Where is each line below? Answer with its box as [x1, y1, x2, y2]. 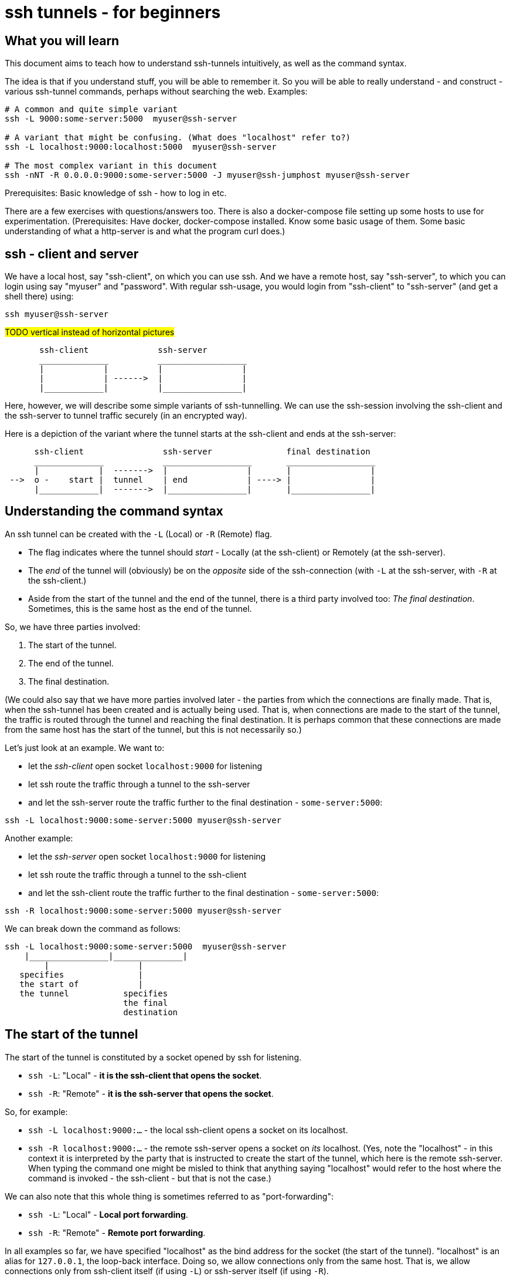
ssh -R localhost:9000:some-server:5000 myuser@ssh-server [5, 905, 282, 915]
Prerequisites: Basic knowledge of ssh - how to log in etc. [5, 188, 227, 198]
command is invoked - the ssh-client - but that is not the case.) [28, 1173, 271, 1183]
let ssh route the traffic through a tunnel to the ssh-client [28, 869, 247, 880]
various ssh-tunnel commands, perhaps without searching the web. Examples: [5, 86, 308, 97]
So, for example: [5, 1106, 68, 1117]
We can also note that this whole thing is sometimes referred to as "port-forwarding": [5, 1191, 334, 1201]
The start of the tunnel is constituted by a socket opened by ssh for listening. [5, 1052, 302, 1062]
